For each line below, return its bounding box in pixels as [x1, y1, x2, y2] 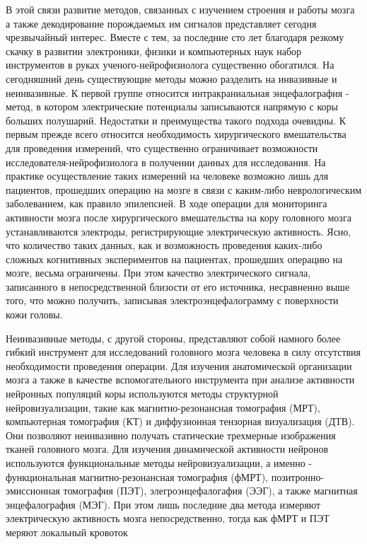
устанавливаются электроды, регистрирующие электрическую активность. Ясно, [6, 224, 351, 238]
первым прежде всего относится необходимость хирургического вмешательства [6, 127, 346, 141]
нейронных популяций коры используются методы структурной [6, 386, 279, 401]
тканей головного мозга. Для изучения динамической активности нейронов [6, 441, 329, 456]
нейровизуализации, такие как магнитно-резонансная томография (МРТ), [6, 400, 320, 415]
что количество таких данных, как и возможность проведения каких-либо [6, 238, 322, 253]
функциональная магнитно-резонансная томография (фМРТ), [6, 469, 268, 484]
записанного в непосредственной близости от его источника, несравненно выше [6, 279, 350, 294]
